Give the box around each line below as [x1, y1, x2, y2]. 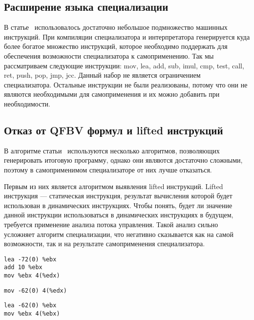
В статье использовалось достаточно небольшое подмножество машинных [4, 22, 228, 32]
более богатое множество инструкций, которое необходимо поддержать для [4, 41, 228, 51]
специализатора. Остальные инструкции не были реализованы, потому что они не [4, 79, 248, 89]
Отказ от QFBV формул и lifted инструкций [4, 122, 223, 137]
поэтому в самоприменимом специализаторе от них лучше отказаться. [4, 164, 212, 174]
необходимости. [4, 98, 50, 108]
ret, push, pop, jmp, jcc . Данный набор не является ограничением [4, 70, 201, 80]
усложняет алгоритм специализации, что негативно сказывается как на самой [4, 229, 234, 239]
